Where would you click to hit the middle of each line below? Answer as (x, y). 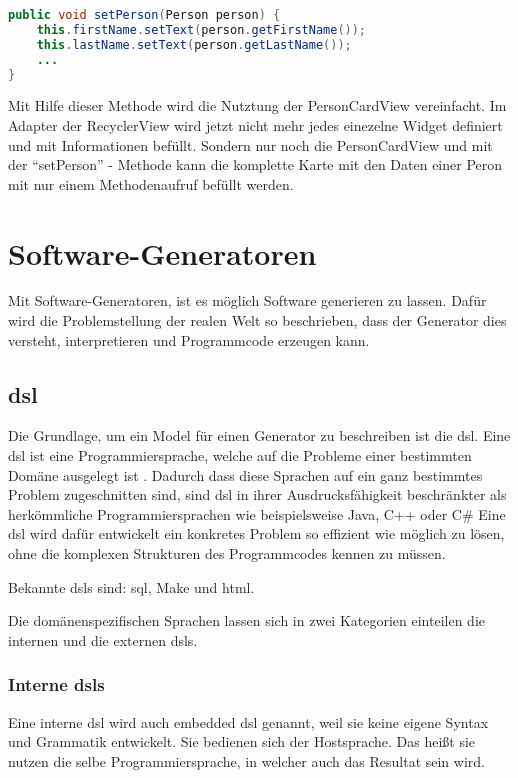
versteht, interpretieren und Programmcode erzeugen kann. (189, 339)
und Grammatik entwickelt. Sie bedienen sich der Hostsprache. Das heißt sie (242, 741)
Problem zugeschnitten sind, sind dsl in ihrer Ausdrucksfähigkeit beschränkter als (257, 494)
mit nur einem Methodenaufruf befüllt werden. (151, 183)
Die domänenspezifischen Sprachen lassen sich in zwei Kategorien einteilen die (247, 620)
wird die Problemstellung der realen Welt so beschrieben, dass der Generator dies (257, 320)
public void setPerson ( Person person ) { (144, 15)
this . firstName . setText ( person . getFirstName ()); (201, 29)
